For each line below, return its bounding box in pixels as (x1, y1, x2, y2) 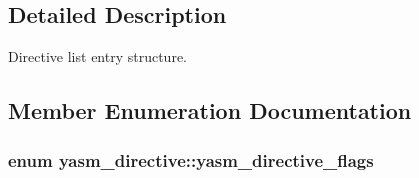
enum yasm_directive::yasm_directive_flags (8, 147, 374, 172)
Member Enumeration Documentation (8, 95, 412, 126)
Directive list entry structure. (8, 46, 188, 67)
